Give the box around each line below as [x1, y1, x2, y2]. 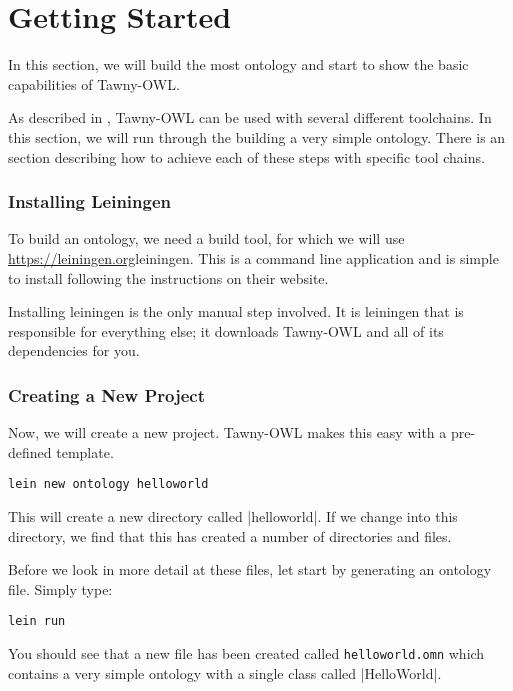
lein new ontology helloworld [8, 477, 209, 492]
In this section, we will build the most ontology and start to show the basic [8, 54, 469, 75]
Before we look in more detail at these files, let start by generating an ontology [8, 559, 492, 580]
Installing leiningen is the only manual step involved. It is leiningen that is [8, 301, 464, 322]
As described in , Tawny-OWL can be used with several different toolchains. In [8, 107, 492, 128]
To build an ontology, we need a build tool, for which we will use [8, 228, 405, 249]
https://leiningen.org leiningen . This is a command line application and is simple [8, 247, 499, 268]
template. [56, 441, 114, 462]
